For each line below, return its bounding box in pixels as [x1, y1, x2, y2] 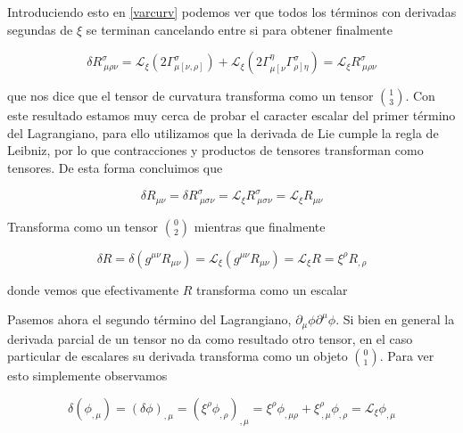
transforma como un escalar [196, 280, 348, 298]
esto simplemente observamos [7, 366, 168, 385]
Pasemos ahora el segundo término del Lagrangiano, [7, 310, 292, 329]
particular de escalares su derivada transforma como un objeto [7, 347, 348, 365]
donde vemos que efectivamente [7, 280, 179, 298]
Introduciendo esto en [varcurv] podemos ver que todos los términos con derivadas [7, 3, 457, 20]
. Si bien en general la [335, 310, 455, 329]
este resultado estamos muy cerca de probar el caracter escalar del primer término [7, 106, 456, 125]
